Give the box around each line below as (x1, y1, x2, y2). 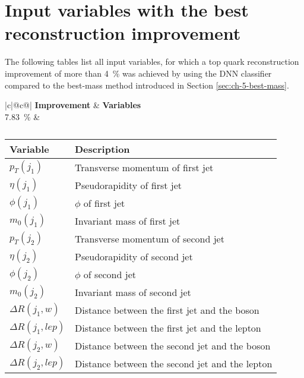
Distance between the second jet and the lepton (75, 356, 273, 370)
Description (75, 142, 130, 156)
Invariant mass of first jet (75, 213, 180, 228)
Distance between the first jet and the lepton (75, 320, 261, 335)
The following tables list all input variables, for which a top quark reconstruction (5, 55, 299, 68)
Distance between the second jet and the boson (75, 338, 271, 352)
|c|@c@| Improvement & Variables (5, 99, 141, 111)
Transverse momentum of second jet (75, 231, 224, 245)
